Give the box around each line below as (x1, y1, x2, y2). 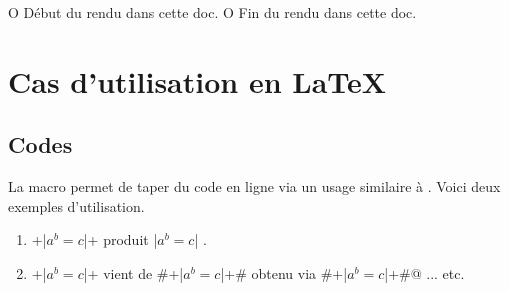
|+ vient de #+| (83, 262, 184, 283)
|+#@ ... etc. (384, 262, 465, 283)
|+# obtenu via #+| (220, 262, 348, 283)
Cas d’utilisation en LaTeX (8, 60, 387, 101)
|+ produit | (83, 229, 158, 250)
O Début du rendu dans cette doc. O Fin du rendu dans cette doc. (8, 2, 417, 22)
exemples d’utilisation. (8, 195, 145, 216)
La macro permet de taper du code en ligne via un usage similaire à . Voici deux (8, 176, 501, 197)
